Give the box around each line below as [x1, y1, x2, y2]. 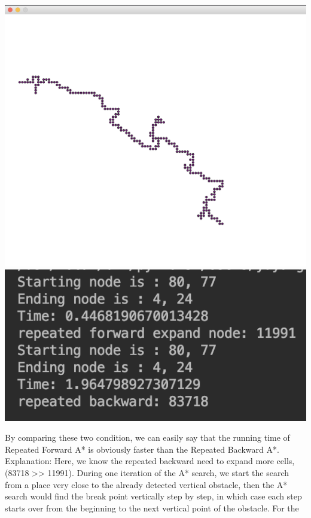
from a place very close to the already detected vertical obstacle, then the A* [5, 478, 288, 490]
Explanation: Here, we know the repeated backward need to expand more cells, [5, 455, 295, 467]
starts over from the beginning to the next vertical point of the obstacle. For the [5, 501, 299, 514]
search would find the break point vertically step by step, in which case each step [5, 490, 302, 502]
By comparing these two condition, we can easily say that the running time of [5, 431, 290, 444]
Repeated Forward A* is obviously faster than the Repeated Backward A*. [5, 443, 279, 455]
